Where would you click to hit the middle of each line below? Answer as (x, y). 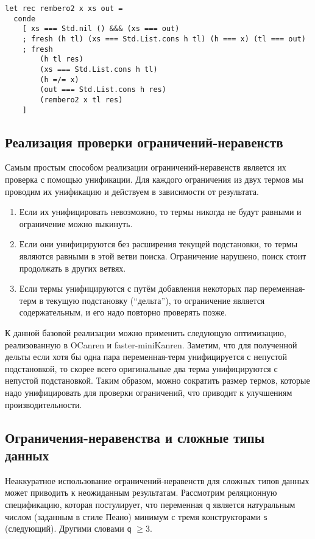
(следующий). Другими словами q (68, 528)
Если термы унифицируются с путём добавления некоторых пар (138, 288)
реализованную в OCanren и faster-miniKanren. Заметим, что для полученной (151, 344)
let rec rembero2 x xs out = (64, 9)
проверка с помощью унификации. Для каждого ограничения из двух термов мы (154, 179)
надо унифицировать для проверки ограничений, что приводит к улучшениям (149, 392)
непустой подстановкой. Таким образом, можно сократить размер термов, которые (157, 380)
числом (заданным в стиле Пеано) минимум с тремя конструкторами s (136, 516)
